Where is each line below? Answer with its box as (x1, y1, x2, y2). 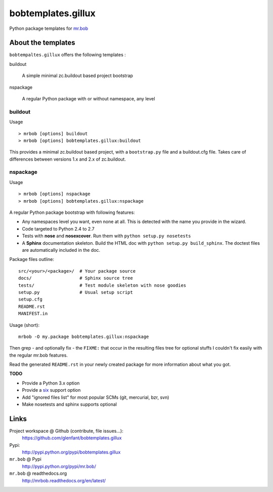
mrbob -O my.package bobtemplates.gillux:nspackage (18, 333, 149, 339)
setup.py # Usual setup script (18, 289, 133, 295)
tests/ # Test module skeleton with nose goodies (18, 282, 187, 288)
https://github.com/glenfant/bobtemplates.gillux (22, 435, 122, 441)
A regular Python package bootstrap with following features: (9, 209, 135, 215)
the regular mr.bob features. (9, 352, 68, 358)
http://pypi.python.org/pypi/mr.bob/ (22, 463, 96, 469)
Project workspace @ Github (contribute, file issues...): (9, 428, 123, 434)
